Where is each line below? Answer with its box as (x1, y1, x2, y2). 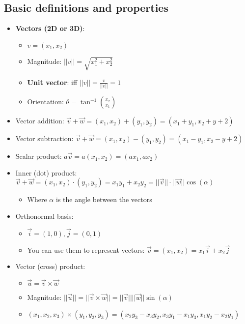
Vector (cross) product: (15, 261, 85, 271)
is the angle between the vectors (55, 194, 152, 205)
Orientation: (27, 96, 64, 107)
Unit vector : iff (27, 77, 78, 87)
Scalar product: (15, 151, 62, 161)
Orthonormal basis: (15, 210, 74, 221)
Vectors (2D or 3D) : (15, 23, 85, 33)
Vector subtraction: (15, 133, 74, 144)
